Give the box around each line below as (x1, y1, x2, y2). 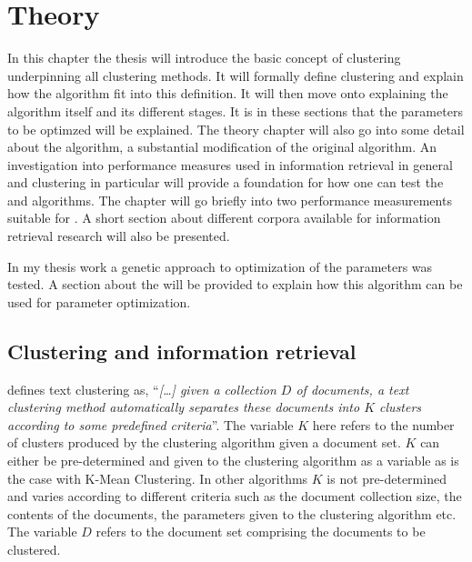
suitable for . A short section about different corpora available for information (7, 208, 441, 227)
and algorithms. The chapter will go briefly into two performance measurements (7, 190, 452, 209)
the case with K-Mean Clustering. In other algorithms (7, 468, 308, 487)
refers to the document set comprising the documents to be (95, 522, 426, 541)
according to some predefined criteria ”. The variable (7, 415, 294, 434)
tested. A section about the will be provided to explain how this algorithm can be (7, 275, 463, 294)
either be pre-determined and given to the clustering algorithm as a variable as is (7, 451, 459, 470)
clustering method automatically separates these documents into (7, 397, 360, 416)
